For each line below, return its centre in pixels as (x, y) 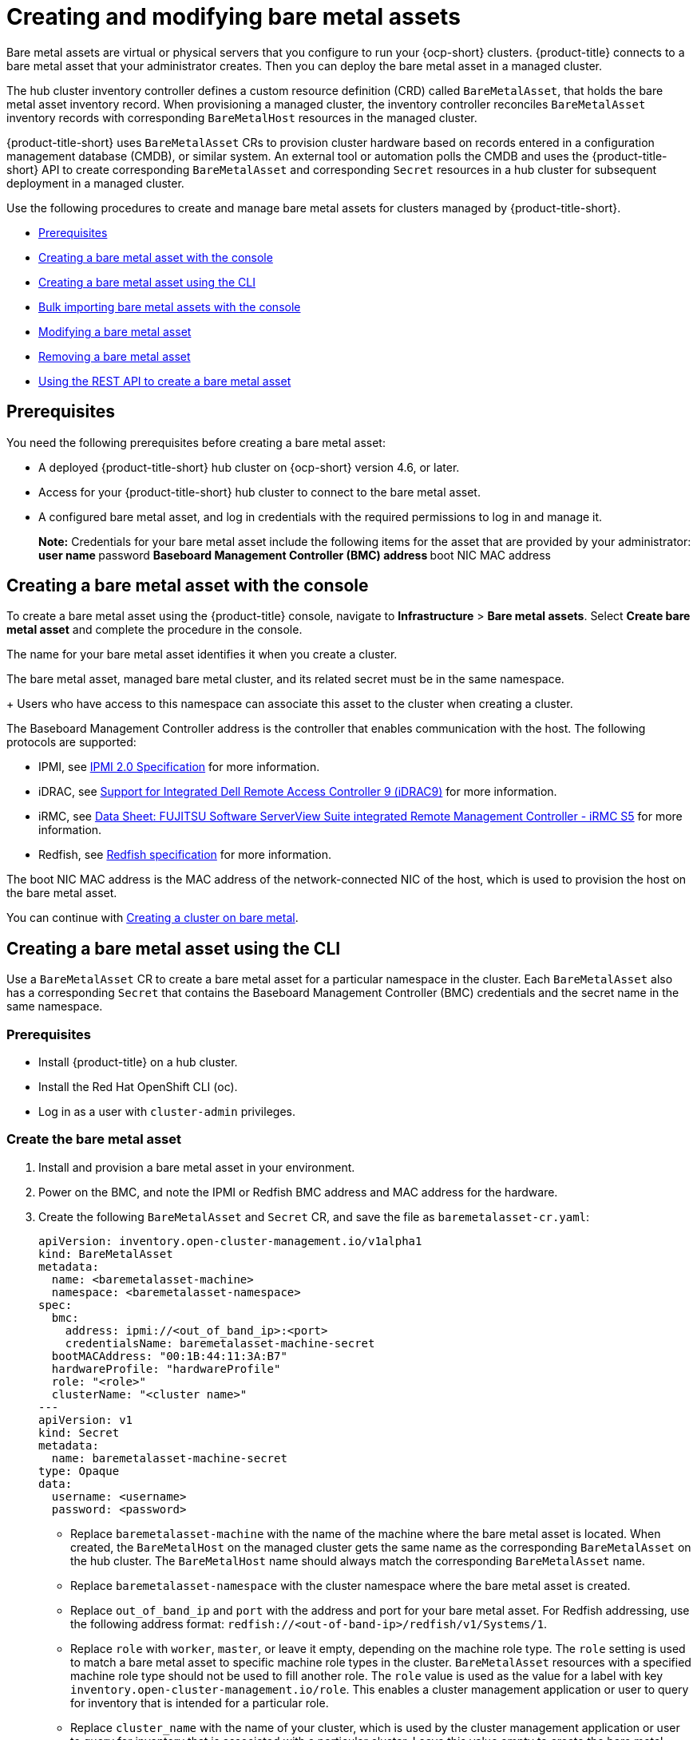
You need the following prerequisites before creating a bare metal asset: (196, 442)
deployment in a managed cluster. (95, 183)
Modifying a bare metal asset (115, 331)
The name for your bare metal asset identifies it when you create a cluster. (202, 654)
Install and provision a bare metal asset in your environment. (197, 1167)
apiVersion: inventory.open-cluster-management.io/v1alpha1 (230, 1241)
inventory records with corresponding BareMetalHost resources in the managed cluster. (242, 117)
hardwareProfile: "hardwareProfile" (166, 1368)
